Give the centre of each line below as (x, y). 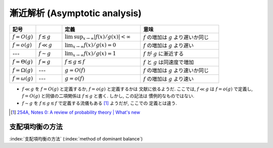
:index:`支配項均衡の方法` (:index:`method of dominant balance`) (76, 138)
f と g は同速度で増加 (169, 62)
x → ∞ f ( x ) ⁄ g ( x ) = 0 (94, 46)
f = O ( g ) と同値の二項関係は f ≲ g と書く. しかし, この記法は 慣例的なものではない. (108, 96)
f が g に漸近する (164, 54)
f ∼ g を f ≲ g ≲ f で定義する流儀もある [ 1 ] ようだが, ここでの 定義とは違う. (99, 103)
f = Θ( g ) (22, 62)
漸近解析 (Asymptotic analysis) (75, 13)
